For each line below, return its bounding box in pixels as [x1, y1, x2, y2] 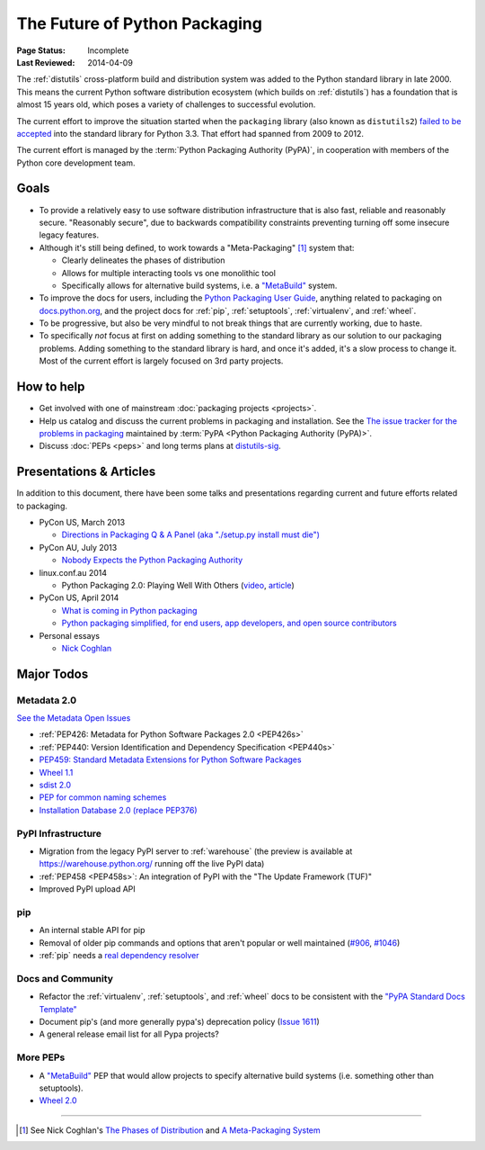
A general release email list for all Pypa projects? [39, 1029, 219, 1039]
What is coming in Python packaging [61, 605, 198, 615]
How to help [16, 379, 85, 395]
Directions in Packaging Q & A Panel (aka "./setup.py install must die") [61, 529, 321, 540]
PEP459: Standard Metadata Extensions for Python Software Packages [39, 754, 302, 765]
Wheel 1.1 [39, 767, 74, 777]
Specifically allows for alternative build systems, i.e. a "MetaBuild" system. [61, 280, 338, 291]
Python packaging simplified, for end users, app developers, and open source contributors [61, 617, 397, 629]
